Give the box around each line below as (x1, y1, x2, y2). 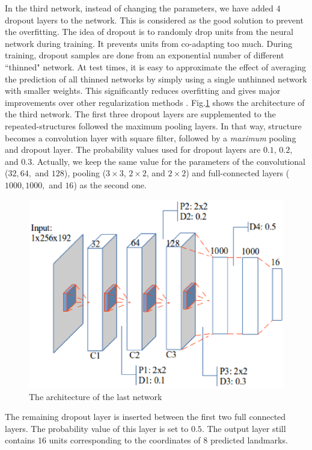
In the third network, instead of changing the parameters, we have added (5, 2, 274, 14)
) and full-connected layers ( (186, 167, 290, 179)
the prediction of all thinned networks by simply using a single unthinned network (5, 72, 307, 85)
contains (5, 434, 35, 446)
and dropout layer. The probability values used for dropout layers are (5, 143, 261, 156)
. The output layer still (201, 422, 286, 434)
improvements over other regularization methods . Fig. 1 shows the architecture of (5, 96, 305, 108)
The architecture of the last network (29, 390, 162, 402)
